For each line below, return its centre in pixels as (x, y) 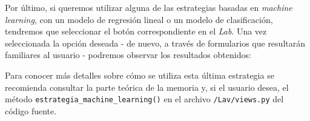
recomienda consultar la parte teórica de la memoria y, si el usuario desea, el (147, 87)
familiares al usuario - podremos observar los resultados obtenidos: (128, 55)
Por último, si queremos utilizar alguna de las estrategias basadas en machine (149, 7)
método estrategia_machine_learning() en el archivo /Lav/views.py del (144, 99)
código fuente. (31, 110)
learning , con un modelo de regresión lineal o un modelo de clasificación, (139, 19)
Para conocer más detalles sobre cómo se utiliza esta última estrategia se (140, 75)
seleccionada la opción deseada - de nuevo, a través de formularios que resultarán (155, 43)
